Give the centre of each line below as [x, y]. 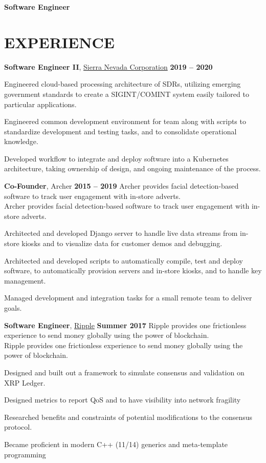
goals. [13, 308]
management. [25, 280]
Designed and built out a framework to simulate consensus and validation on [124, 372]
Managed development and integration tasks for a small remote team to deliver [128, 298]
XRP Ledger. [25, 382]
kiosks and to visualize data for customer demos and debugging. [122, 243]
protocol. [18, 427]
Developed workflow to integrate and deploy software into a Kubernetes [116, 158]
